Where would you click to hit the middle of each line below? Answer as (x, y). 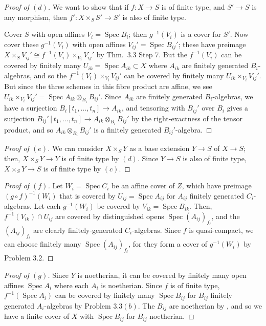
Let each (47, 206)
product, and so (29, 129)
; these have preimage (212, 44)
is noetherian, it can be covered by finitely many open (162, 275)
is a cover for (201, 34)
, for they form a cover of (168, 244)
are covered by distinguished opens (110, 216)
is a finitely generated (128, 129)
